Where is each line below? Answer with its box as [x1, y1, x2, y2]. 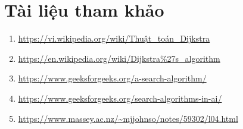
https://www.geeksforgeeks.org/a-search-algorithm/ [18, 72, 207, 84]
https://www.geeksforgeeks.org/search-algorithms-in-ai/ [18, 92, 222, 104]
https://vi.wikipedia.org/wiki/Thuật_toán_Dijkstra [18, 32, 210, 45]
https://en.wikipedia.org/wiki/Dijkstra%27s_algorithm [18, 52, 220, 64]
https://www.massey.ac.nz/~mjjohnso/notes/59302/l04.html [18, 112, 238, 124]
